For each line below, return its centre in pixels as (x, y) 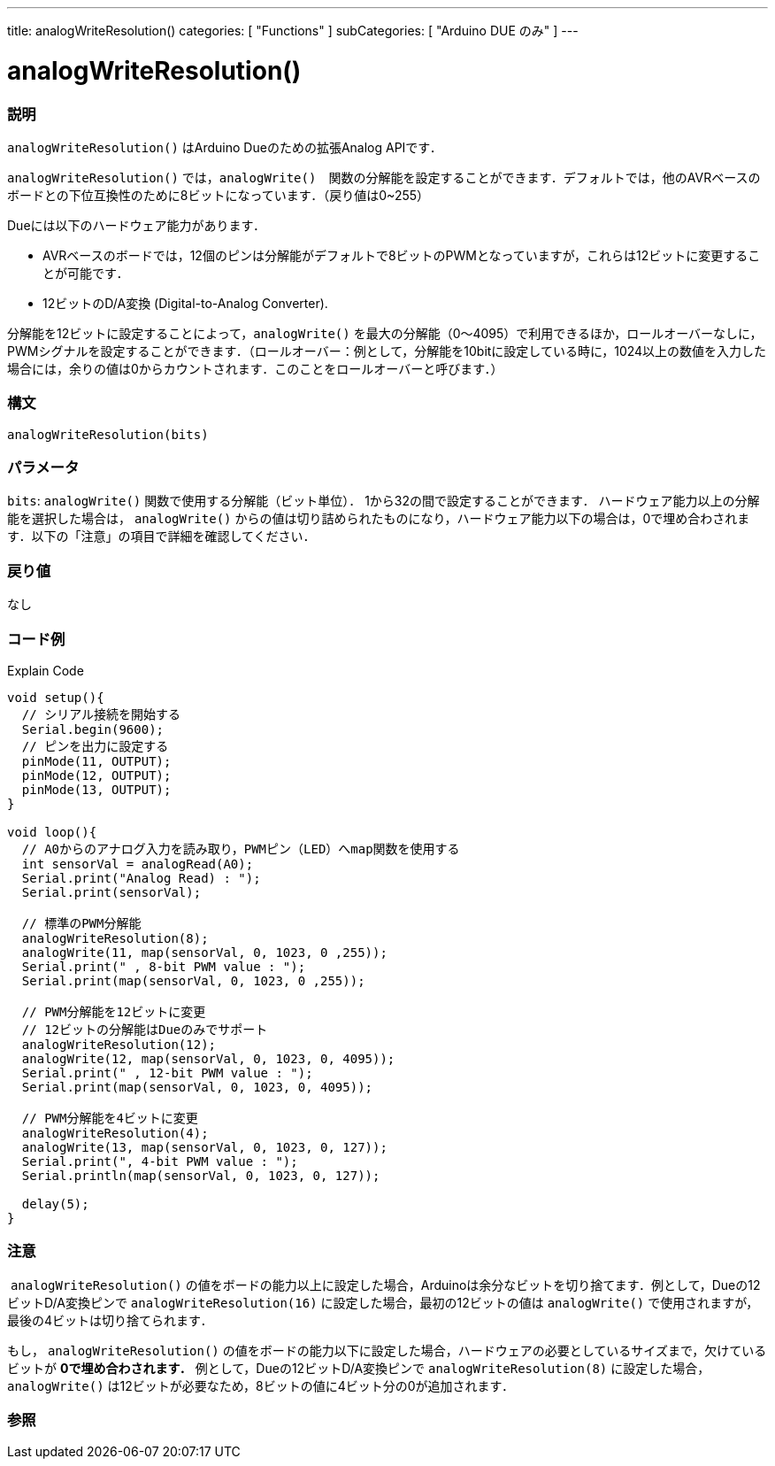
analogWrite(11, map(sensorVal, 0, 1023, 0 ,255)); (204, 952)
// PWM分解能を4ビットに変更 (110, 1118)
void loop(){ (52, 832)
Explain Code (46, 670)
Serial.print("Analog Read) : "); (141, 878)
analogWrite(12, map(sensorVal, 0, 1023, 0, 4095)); (208, 1058)
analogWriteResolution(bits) (108, 434)
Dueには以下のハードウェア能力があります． (136, 225)
